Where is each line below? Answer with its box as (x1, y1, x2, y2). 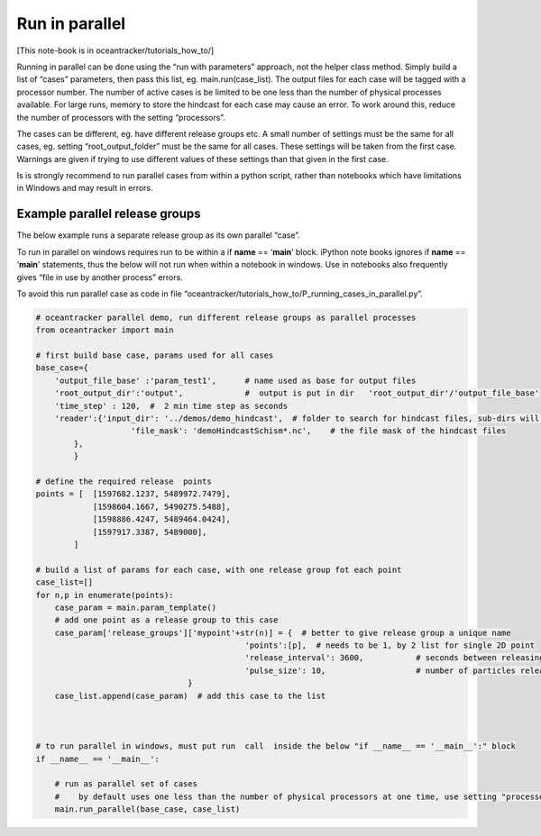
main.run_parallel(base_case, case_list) (54, 804, 241, 814)
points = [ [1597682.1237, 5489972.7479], (35, 489, 232, 499)
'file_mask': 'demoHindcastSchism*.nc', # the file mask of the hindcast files (131, 426, 507, 436)
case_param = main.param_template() (54, 602, 216, 613)
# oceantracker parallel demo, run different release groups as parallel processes (35, 312, 417, 323)
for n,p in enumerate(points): (35, 590, 175, 600)
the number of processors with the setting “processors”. (16, 112, 225, 123)
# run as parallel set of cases (54, 779, 198, 789)
